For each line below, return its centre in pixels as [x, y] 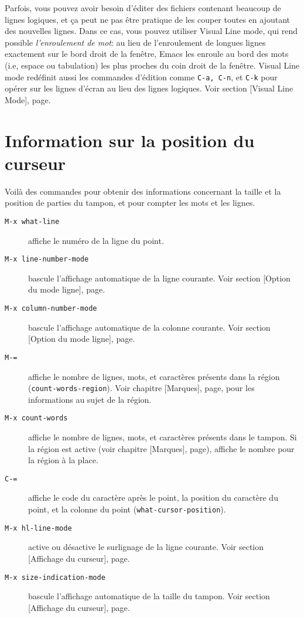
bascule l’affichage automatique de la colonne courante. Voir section [149, 327]
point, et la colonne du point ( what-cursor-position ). [127, 509]
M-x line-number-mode [47, 259]
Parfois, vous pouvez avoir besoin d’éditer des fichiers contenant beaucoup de [143, 8]
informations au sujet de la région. [90, 399]
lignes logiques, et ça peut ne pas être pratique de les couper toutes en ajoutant [147, 19]
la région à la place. [63, 460]
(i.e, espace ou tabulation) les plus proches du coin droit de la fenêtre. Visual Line [152, 65]
